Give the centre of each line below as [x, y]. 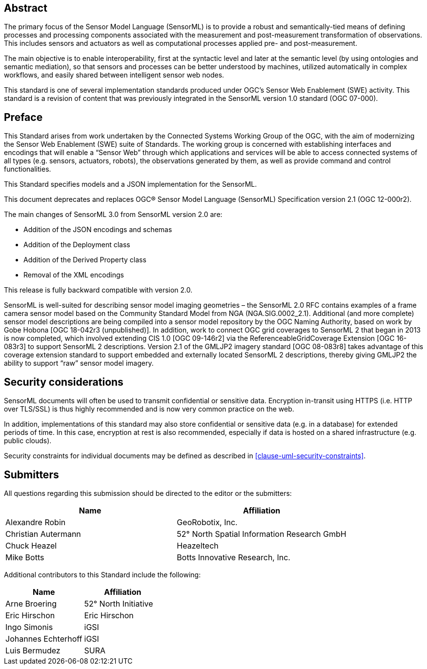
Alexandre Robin [36, 522]
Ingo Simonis [29, 627]
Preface [23, 117]
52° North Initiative [119, 603]
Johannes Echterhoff [44, 639]
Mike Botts [25, 557]
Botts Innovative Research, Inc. [234, 557]
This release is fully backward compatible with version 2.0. [98, 290]
